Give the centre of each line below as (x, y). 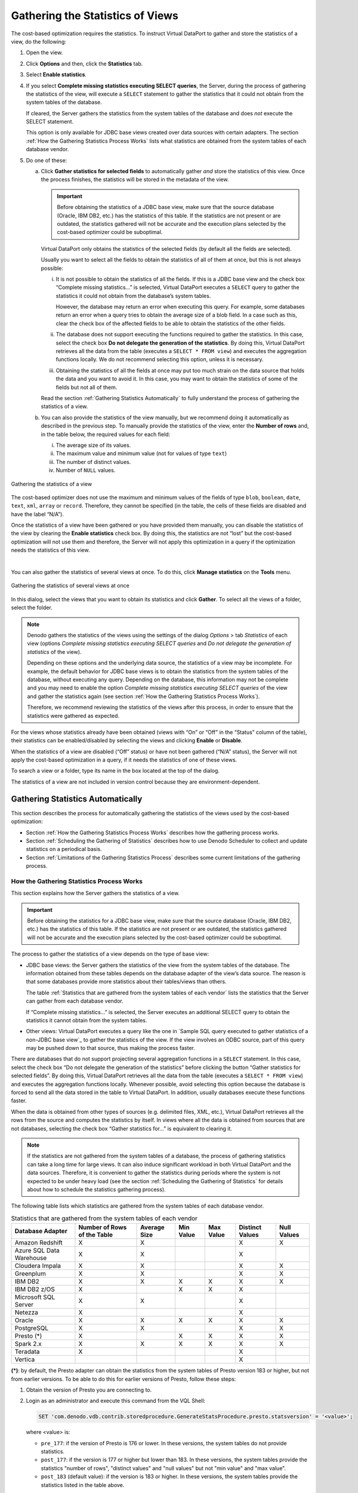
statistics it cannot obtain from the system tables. (87, 1020)
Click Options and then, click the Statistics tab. (84, 63)
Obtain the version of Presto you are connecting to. (89, 1390)
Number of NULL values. (86, 470)
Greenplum (30, 1274)
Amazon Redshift (38, 1243)
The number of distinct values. (93, 462)
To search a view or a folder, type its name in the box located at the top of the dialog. (115, 771)
